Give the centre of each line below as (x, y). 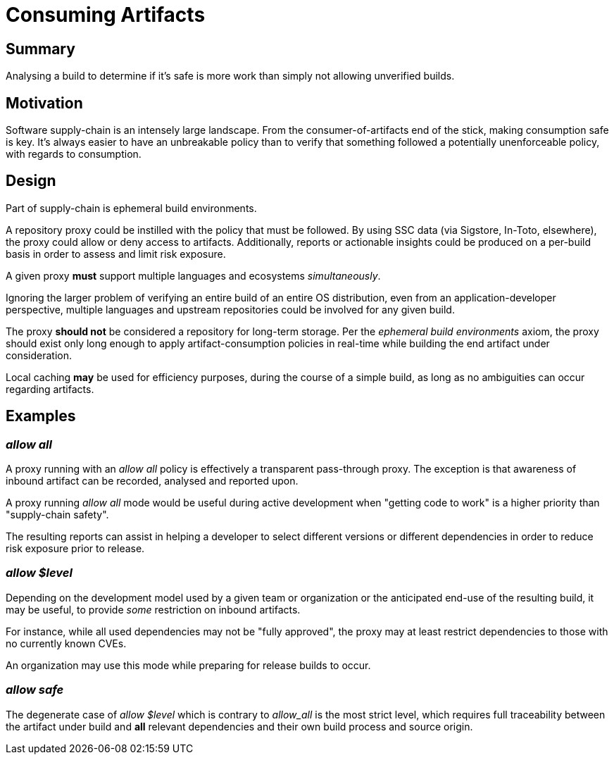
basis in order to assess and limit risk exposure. (116, 254)
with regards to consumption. (74, 154)
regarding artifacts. (50, 389)
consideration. (39, 355)
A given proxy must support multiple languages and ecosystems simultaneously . (193, 275)
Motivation (44, 103)
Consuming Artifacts (106, 15)
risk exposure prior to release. (75, 549)
